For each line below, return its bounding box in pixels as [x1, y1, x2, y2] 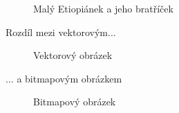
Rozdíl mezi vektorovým [6, 24, 108, 39]
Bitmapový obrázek [33, 94, 116, 109]
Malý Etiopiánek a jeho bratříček [33, 1, 173, 15]
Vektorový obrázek [33, 48, 113, 62]
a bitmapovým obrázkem [17, 71, 122, 85]
